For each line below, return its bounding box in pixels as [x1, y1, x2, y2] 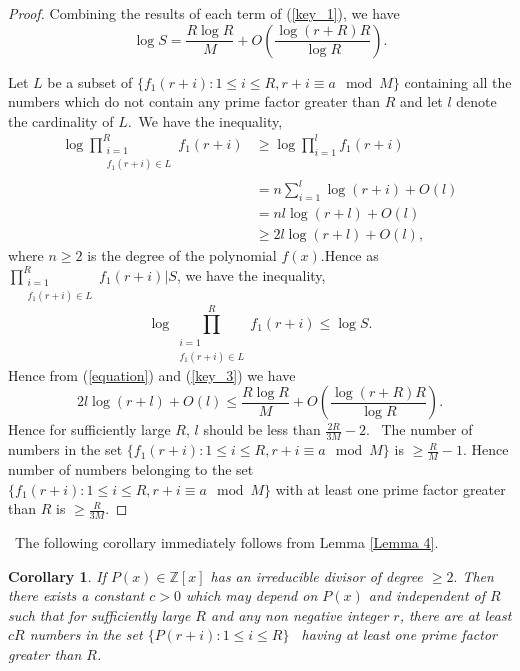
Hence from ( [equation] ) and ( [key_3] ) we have [8, 364, 296, 385]
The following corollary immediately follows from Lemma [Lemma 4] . [14, 531, 439, 552]
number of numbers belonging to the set [8, 458, 254, 479]
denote [456, 91, 497, 112]
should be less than [203, 419, 321, 440]
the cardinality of [8, 110, 114, 131]
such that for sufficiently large [8, 604, 191, 625]
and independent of [368, 585, 486, 606]
